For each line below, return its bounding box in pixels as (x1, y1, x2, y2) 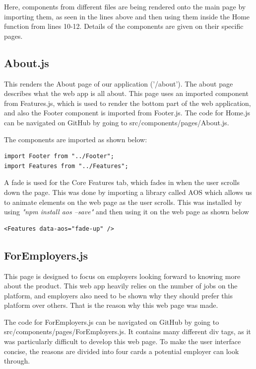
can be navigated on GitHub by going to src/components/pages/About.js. (4, 117, 229, 127)
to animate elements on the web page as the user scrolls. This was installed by (4, 196, 242, 207)
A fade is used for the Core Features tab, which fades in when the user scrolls (4, 177, 240, 187)
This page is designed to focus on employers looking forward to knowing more (4, 271, 241, 281)
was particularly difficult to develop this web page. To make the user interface (4, 336, 241, 347)
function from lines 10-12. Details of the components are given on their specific (4, 21, 244, 31)
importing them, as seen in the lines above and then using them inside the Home (4, 11, 250, 21)
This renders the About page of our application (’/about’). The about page (4, 78, 233, 89)
